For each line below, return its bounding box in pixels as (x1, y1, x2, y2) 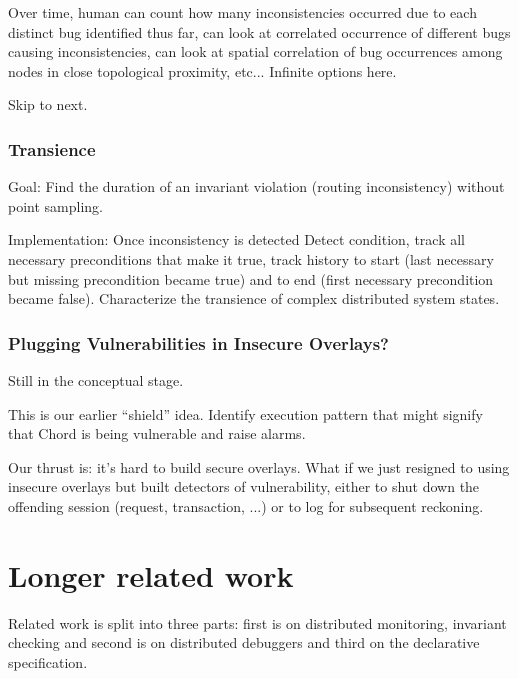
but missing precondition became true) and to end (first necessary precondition (8, 268, 494, 289)
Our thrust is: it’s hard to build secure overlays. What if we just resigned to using (8, 456, 510, 477)
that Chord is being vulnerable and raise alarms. (8, 423, 306, 444)
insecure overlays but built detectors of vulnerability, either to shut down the (8, 476, 480, 497)
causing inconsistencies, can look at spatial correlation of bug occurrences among (8, 41, 503, 62)
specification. (8, 651, 88, 672)
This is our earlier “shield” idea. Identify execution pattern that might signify (8, 403, 483, 424)
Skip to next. (8, 94, 88, 115)
